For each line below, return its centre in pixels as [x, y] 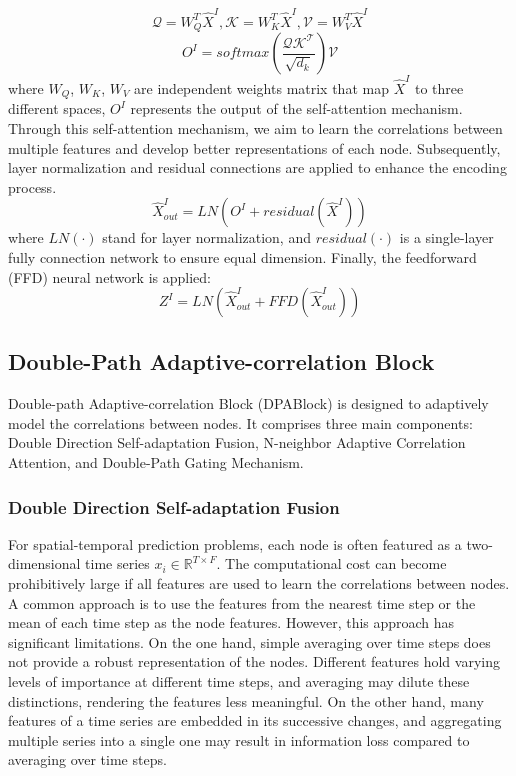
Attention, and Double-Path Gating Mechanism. [156, 462]
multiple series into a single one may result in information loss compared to [239, 739]
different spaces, [57, 108]
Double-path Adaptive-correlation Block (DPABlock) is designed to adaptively [248, 403]
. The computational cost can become [331, 563]
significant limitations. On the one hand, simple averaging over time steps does [249, 641]
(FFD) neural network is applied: [109, 276]
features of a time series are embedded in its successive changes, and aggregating [255, 720]
